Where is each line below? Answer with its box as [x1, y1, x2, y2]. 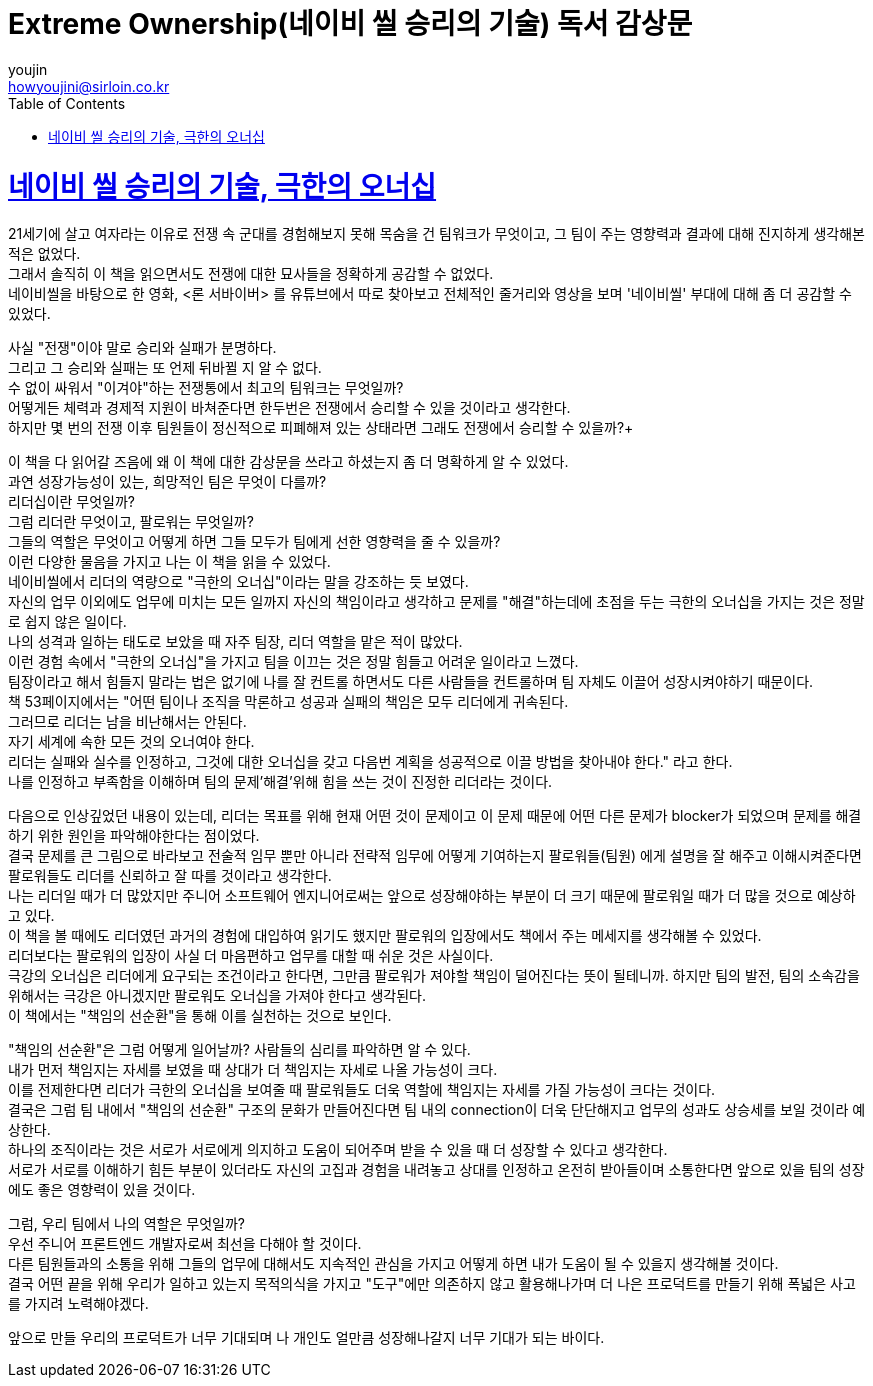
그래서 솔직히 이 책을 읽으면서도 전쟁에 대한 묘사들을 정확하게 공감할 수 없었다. [8, 265, 494, 283]
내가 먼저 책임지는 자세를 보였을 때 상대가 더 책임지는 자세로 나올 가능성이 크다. [8, 1061, 498, 1079]
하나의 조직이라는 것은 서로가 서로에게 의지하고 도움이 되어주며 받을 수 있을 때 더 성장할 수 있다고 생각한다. [8, 1141, 668, 1159]
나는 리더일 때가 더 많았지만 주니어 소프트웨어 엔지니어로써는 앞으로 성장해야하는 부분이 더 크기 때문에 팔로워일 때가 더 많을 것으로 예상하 [8, 887, 856, 905]
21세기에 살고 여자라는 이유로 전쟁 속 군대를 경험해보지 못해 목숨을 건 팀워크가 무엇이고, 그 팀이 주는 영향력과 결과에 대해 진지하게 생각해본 [8, 225, 865, 243]
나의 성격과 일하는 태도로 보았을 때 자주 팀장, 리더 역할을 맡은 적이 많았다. [8, 633, 463, 651]
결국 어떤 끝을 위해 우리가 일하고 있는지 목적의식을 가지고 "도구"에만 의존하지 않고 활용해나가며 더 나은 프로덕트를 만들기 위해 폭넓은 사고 [8, 1275, 856, 1293]
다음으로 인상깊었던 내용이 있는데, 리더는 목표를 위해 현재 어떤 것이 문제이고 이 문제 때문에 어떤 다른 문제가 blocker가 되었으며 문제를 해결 [8, 807, 862, 825]
